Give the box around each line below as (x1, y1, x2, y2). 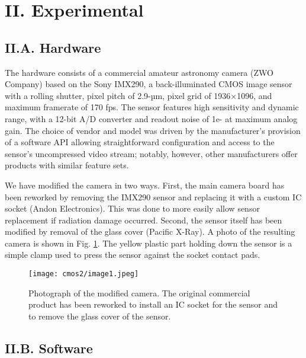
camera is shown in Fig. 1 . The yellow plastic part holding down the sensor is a (5, 236, 292, 249)
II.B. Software (5, 338, 93, 357)
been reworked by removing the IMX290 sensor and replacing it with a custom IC (5, 190, 302, 203)
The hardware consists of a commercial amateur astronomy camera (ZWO (5, 66, 273, 78)
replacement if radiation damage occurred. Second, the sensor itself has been (5, 213, 282, 226)
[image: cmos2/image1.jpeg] (28, 270, 139, 279)
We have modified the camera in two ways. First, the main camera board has (5, 178, 285, 191)
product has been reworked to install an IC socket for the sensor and (28, 298, 278, 311)
